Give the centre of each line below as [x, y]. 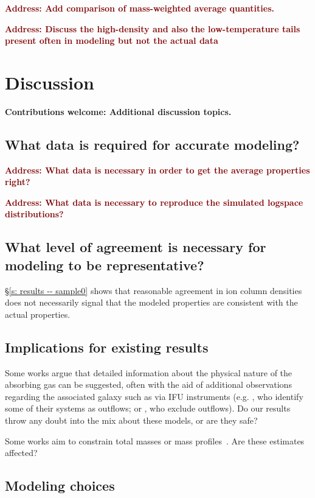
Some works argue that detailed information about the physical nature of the [149, 372]
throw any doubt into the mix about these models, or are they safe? [131, 420]
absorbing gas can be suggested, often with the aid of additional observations [148, 384]
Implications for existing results [107, 347]
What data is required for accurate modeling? [152, 144]
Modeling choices [60, 486]
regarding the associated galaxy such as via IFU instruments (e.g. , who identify [154, 396]
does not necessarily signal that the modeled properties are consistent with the [151, 302]
